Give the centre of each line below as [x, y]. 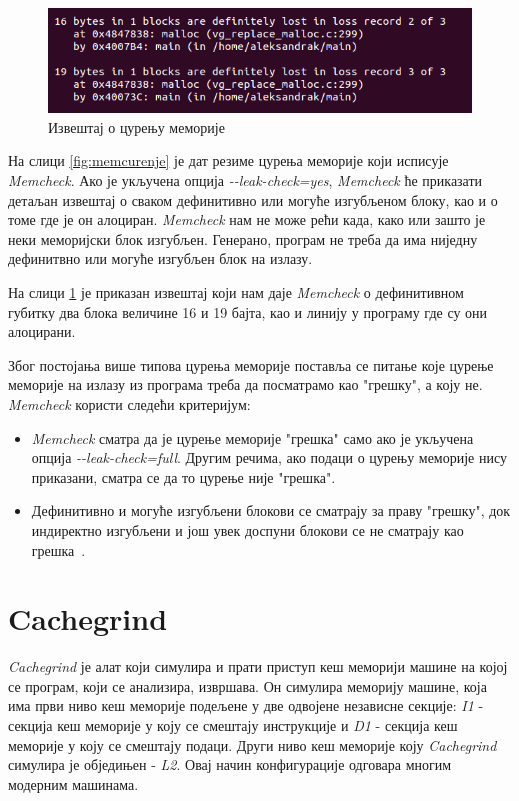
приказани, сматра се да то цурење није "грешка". [183, 476]
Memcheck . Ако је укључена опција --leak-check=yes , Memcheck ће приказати [245, 180]
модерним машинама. [73, 783]
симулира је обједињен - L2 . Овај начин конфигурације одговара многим [230, 764]
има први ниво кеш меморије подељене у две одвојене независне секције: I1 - [246, 705]
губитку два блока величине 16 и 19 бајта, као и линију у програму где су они [248, 311]
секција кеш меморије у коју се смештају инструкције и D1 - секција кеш [233, 725]
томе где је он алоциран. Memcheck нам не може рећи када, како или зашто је [247, 219]
